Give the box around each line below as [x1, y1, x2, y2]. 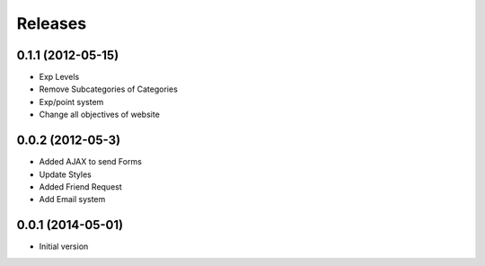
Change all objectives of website [39, 109, 161, 120]
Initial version [39, 241, 89, 252]
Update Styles [39, 169, 92, 180]
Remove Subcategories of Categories [39, 84, 179, 94]
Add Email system [39, 194, 106, 205]
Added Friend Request [39, 181, 123, 192]
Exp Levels [39, 72, 80, 83]
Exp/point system [39, 96, 104, 107]
